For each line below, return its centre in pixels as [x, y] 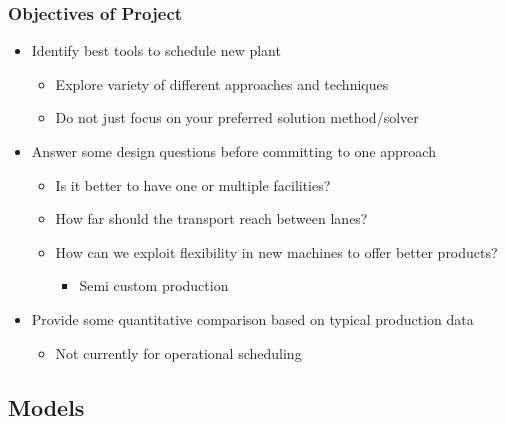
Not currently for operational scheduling [178, 352]
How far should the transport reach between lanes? [211, 218]
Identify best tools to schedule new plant [156, 50]
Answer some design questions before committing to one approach [233, 151]
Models [46, 406]
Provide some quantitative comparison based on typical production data [252, 318]
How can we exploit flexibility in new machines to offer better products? [276, 251]
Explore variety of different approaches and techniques [222, 83]
